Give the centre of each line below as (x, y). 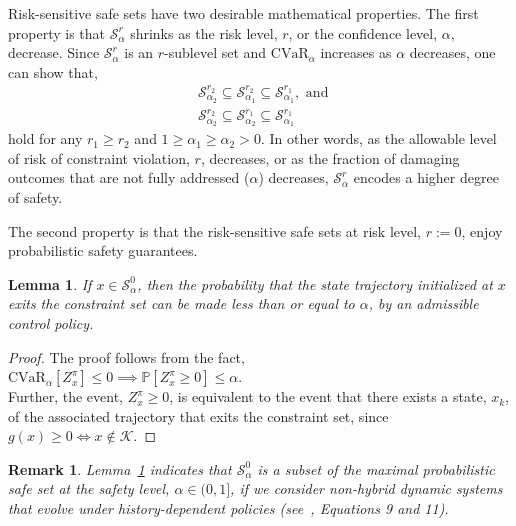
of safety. (35, 196)
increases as (356, 52)
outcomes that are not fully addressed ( (129, 177)
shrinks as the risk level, (204, 32)
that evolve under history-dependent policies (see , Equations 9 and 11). (228, 508)
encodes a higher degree (426, 177)
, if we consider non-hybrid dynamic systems (366, 488)
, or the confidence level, (363, 32)
